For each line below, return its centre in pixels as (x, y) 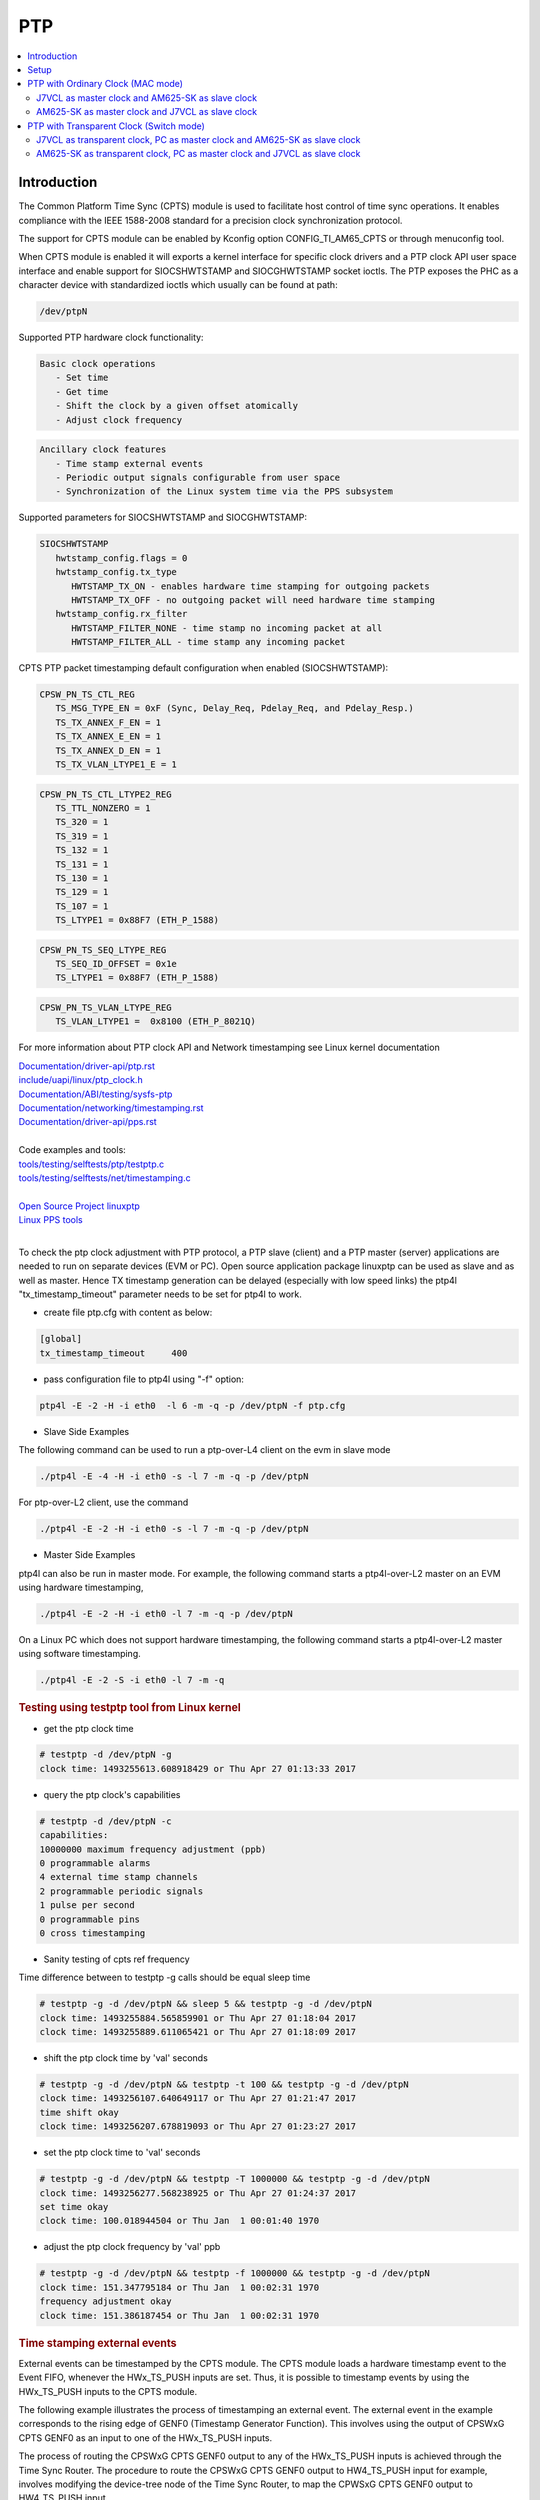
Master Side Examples (89, 1555)
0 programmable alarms (95, 1863)
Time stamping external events (97, 2343)
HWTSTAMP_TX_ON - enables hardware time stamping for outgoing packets (250, 586)
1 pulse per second (87, 1905)
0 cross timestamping (92, 1933)
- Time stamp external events (129, 463)
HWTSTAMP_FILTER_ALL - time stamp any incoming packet (208, 642)
